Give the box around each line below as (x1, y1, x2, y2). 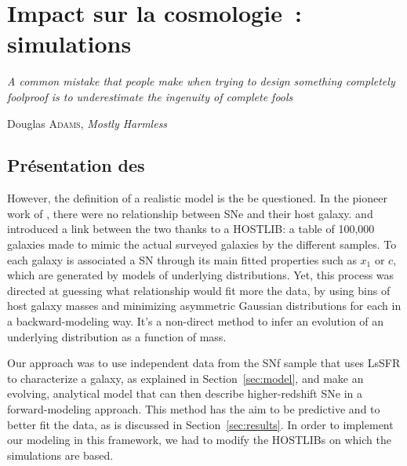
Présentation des (7, 153, 145, 177)
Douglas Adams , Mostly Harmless (7, 115, 168, 131)
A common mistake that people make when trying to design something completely (7, 73, 395, 89)
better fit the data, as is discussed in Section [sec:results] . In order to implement (7, 416, 394, 432)
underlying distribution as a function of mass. (7, 328, 227, 344)
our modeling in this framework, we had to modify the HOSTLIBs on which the (7, 431, 391, 448)
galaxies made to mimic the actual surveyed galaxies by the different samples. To (7, 236, 397, 253)
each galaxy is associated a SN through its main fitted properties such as (7, 251, 357, 268)
